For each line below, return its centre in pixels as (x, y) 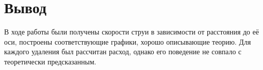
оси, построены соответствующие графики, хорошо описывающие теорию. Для (128, 41)
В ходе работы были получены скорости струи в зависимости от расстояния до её (131, 32)
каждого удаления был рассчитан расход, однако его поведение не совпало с (123, 51)
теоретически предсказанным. (50, 61)
